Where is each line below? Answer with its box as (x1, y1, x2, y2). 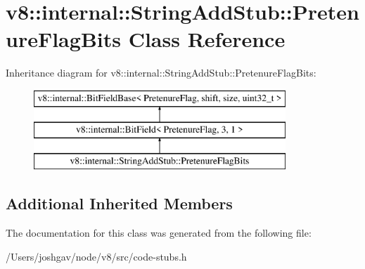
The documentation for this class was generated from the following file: (6, 225, 312, 240)
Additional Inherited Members (6, 192, 233, 214)
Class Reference (128, 25, 286, 53)
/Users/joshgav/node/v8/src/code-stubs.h (6, 249, 187, 263)
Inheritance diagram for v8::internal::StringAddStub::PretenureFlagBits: (6, 65, 316, 80)
